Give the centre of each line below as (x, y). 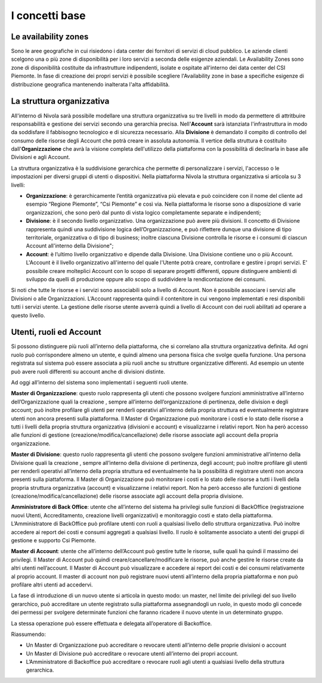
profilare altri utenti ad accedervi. (52, 585)
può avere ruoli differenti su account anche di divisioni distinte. (88, 371)
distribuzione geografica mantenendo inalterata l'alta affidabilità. (90, 84)
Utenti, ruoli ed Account (56, 332)
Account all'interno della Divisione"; (70, 246)
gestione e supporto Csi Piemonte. (54, 541)
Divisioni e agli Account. (41, 157)
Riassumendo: (29, 634)
